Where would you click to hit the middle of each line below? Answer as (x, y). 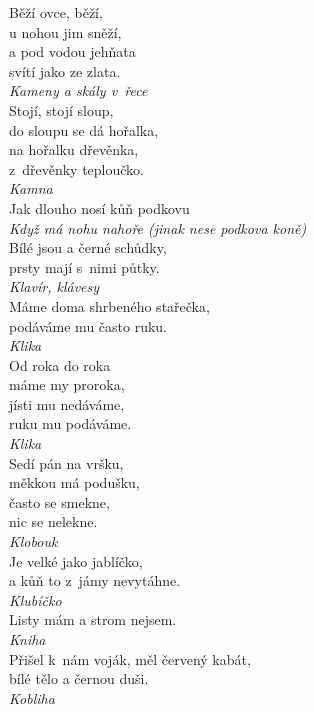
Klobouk (33, 541)
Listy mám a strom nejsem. (93, 619)
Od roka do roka (60, 364)
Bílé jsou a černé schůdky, (88, 247)
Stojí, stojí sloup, (61, 109)
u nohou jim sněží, (65, 31)
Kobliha (32, 697)
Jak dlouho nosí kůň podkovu (99, 207)
